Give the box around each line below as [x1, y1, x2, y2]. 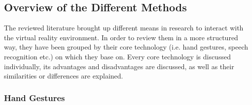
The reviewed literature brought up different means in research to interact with [4, 23, 244, 33]
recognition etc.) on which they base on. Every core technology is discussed [4, 51, 231, 61]
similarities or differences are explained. [4, 71, 123, 81]
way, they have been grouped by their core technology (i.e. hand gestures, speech [4, 42, 249, 52]
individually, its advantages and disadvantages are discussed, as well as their [4, 61, 234, 71]
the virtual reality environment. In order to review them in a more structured [4, 32, 238, 42]
